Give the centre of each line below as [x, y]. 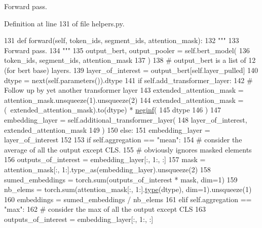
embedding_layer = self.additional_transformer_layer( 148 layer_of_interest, [126, 119]
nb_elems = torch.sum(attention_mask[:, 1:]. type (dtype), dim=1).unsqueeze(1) [128, 189]
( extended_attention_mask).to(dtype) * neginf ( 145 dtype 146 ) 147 [113, 110]
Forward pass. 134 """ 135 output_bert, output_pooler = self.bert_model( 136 [127, 50]
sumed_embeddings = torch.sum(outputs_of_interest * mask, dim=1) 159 [121, 179]
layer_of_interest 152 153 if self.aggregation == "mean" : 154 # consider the [123, 140]
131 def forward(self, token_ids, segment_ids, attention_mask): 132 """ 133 [122, 40]
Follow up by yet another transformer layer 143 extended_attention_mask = [124, 90]
